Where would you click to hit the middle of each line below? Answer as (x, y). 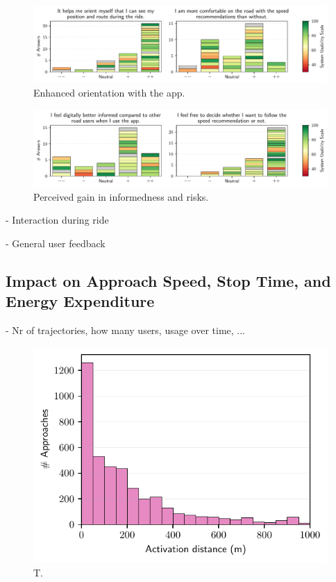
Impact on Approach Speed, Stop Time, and (168, 280)
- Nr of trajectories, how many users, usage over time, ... (126, 330)
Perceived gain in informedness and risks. (121, 196)
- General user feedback (56, 243)
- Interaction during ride (57, 220)
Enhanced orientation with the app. (109, 92)
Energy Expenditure (80, 301)
